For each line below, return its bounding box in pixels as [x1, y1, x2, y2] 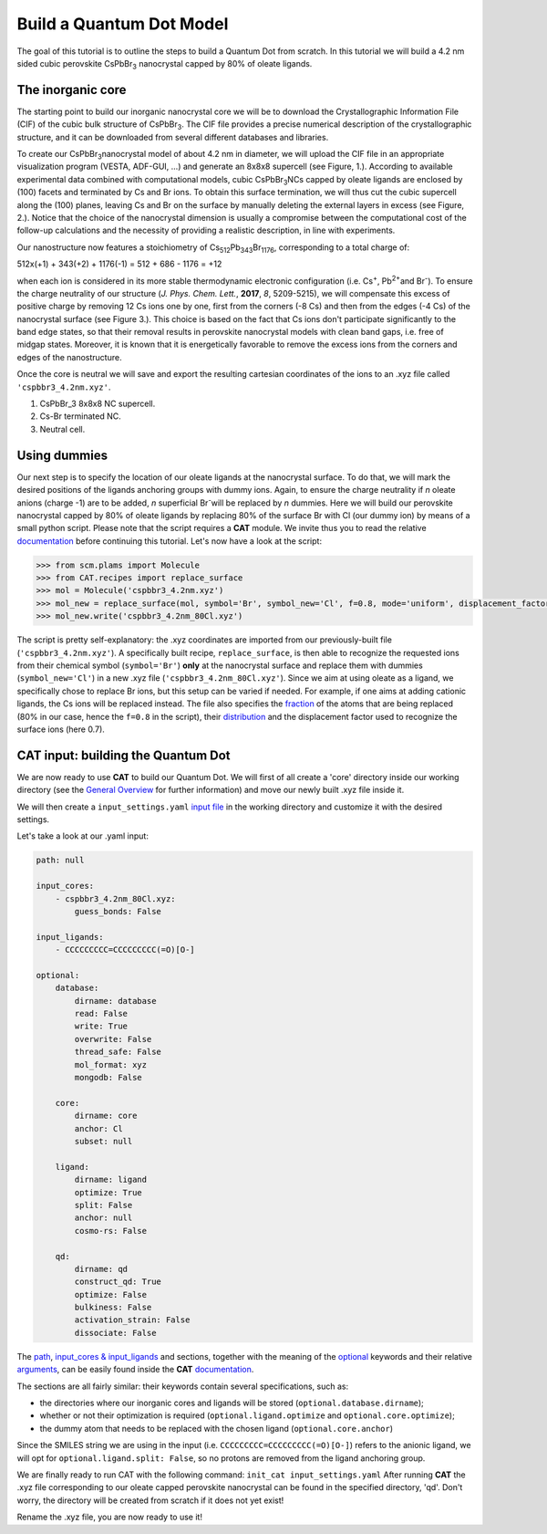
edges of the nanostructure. [16, 351, 122, 362]
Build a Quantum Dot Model [16, 14, 229, 34]
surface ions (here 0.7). [16, 724, 105, 735]
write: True [74, 1021, 128, 1031]
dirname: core [74, 1111, 138, 1122]
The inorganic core [16, 82, 127, 98]
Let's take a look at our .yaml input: [16, 830, 150, 841]
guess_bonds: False [74, 906, 161, 916]
